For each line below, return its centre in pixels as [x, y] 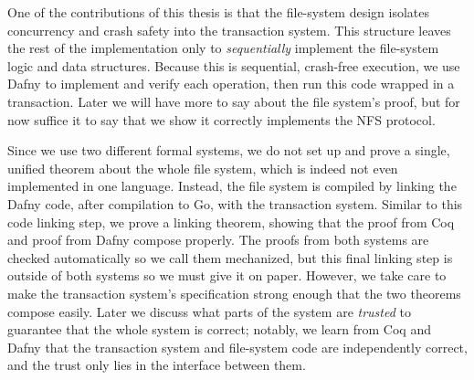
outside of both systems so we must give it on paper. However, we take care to [227, 275]
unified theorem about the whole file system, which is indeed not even [203, 168]
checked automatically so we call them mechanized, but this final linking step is [230, 257]
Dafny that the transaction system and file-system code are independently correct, [237, 347]
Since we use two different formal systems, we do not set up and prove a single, [229, 150]
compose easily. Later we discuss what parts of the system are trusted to [209, 311]
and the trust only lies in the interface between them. [157, 365]
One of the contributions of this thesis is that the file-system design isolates [218, 12]
